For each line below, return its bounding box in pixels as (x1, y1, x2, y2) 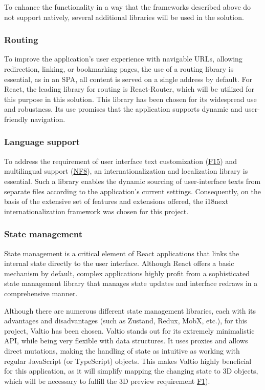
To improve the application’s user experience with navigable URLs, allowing (4, 53, 242, 64)
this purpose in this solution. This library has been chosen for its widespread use (4, 93, 257, 104)
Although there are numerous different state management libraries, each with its (4, 305, 256, 316)
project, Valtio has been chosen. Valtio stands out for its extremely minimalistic (4, 325, 255, 336)
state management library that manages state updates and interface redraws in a (4, 278, 258, 289)
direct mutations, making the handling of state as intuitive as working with (4, 345, 240, 356)
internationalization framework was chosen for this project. (4, 206, 189, 216)
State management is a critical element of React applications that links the (4, 248, 239, 258)
